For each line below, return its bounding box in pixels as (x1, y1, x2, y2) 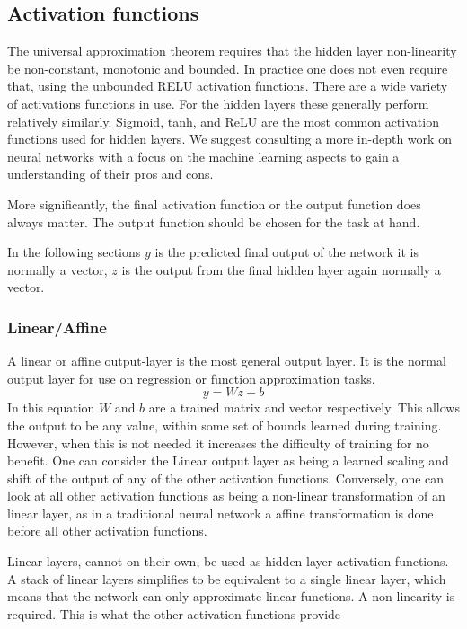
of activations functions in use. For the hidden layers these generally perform (7, 93, 429, 112)
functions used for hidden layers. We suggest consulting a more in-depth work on (7, 129, 452, 148)
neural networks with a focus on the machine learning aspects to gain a (7, 146, 400, 165)
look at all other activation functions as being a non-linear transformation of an (7, 486, 445, 505)
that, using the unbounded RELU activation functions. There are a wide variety (7, 76, 448, 95)
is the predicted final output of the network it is (154, 243, 419, 261)
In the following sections (7, 243, 141, 261)
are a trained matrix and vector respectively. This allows (148, 398, 460, 417)
